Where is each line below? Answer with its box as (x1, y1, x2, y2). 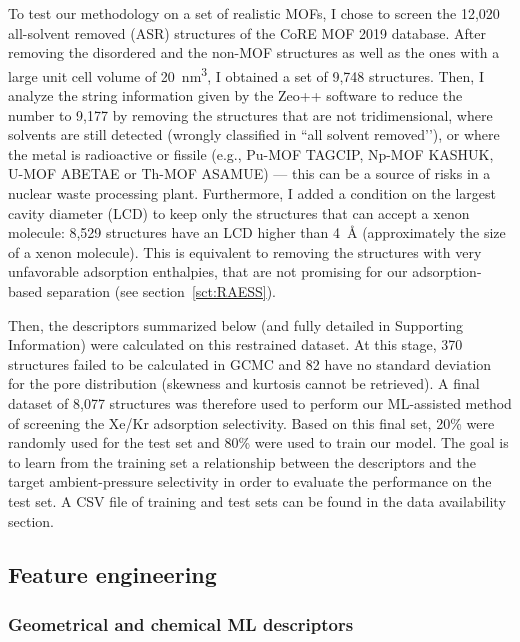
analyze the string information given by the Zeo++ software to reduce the (8, 85, 463, 106)
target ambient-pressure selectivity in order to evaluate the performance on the (8, 471, 492, 492)
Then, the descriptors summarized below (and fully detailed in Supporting (8, 314, 464, 335)
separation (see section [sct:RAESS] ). (46, 280, 276, 301)
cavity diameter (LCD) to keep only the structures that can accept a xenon (8, 202, 470, 223)
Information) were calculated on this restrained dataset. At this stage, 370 (8, 334, 463, 355)
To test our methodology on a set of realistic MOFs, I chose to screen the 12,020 (8, 3, 500, 23)
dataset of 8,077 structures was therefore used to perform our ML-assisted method (8, 392, 512, 413)
